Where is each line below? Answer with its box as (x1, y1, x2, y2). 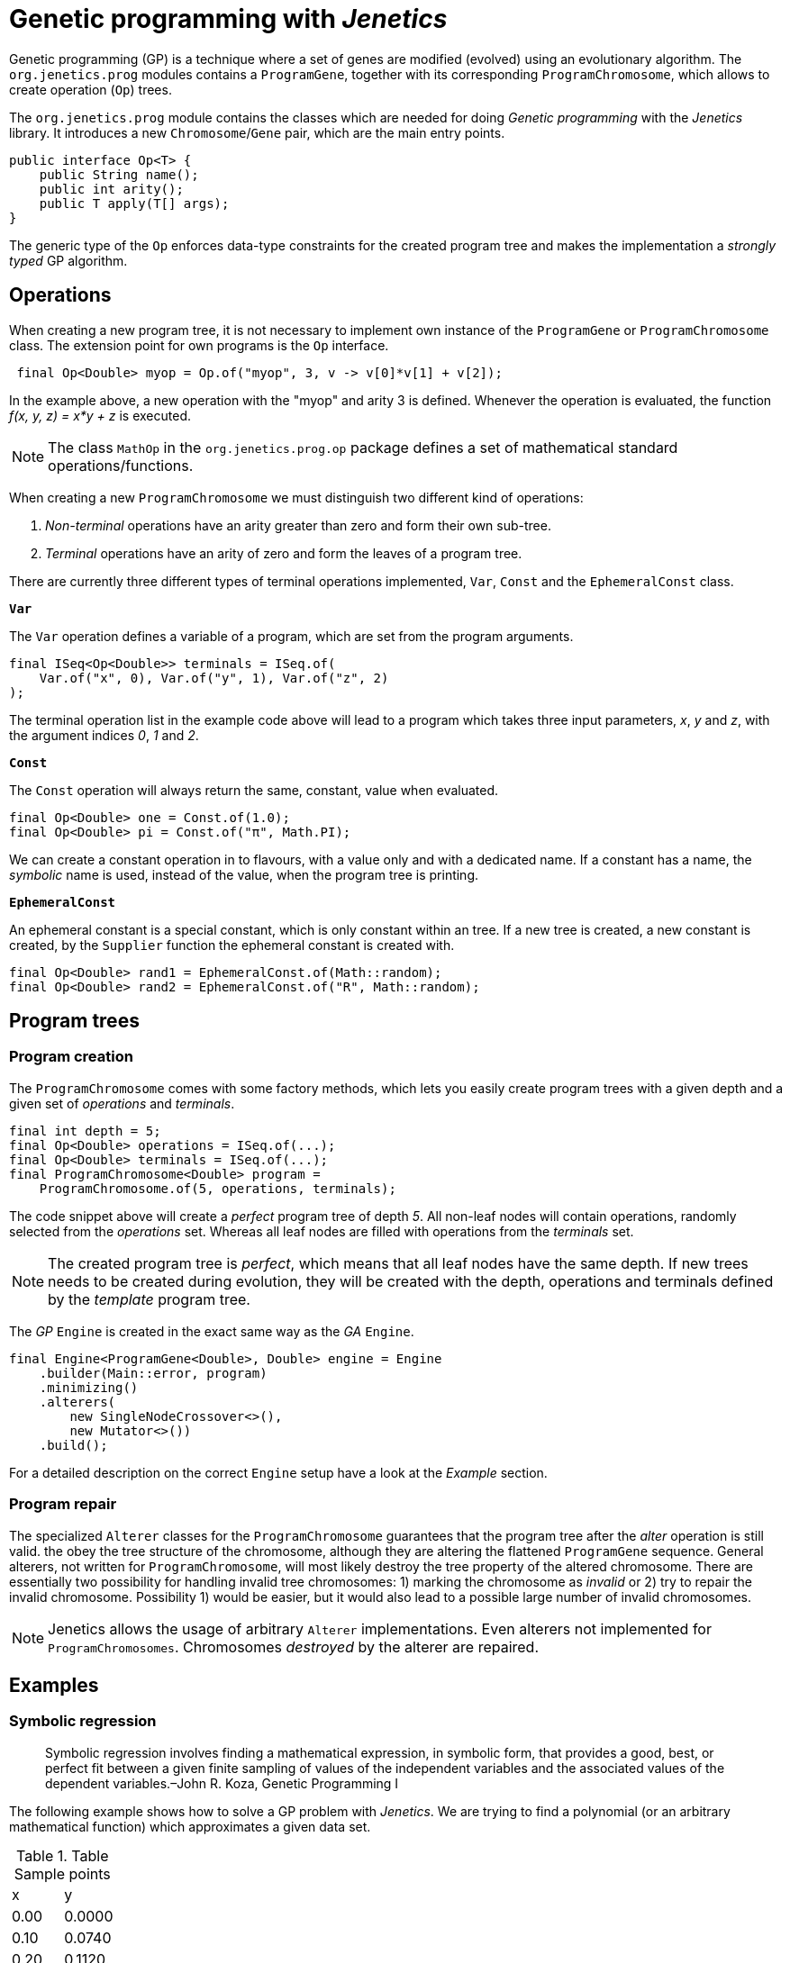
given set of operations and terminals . (9, 1095, 235, 1111)
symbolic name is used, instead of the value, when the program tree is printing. (9, 866, 479, 882)
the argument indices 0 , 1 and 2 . (9, 727, 199, 743)
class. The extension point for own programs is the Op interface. (9, 337, 389, 353)
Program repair (9, 1495, 117, 1514)
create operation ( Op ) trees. (9, 81, 172, 97)
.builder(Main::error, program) (39, 1365, 268, 1380)
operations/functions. (48, 456, 194, 475)
